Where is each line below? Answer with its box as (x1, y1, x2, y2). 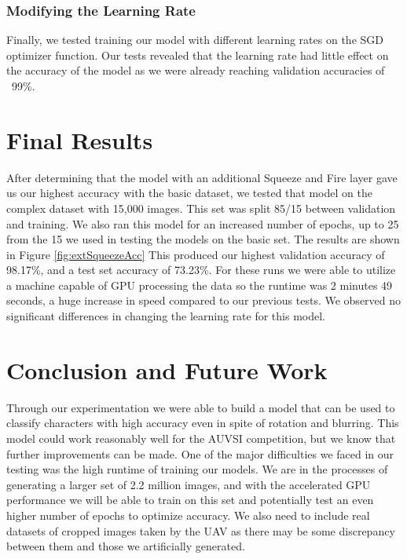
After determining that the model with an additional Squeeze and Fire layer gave (6, 169, 398, 185)
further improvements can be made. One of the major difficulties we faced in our (6, 445, 394, 462)
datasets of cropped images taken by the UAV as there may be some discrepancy (6, 522, 395, 539)
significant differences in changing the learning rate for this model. (6, 308, 326, 324)
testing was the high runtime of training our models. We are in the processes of (6, 461, 388, 477)
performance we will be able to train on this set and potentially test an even (6, 491, 374, 508)
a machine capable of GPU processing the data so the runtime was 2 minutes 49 (6, 276, 393, 293)
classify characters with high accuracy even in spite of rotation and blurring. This (6, 415, 399, 431)
